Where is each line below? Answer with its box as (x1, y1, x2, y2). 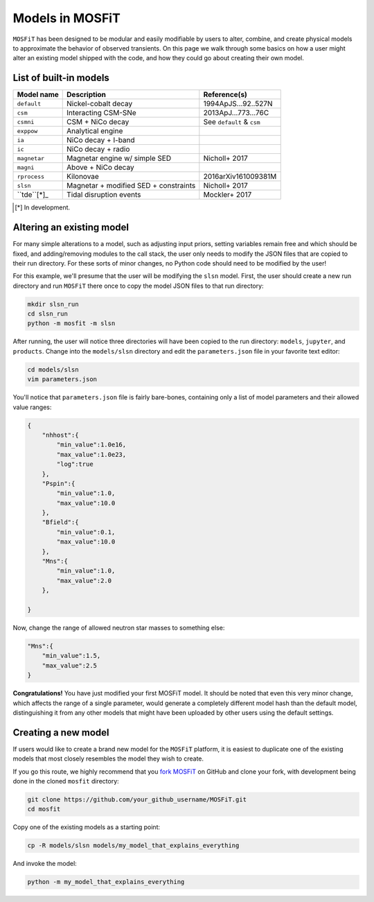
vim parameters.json (27, 375, 97, 383)
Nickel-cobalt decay (66, 99, 133, 109)
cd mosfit (27, 805, 61, 813)
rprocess (17, 173, 45, 180)
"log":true (56, 460, 93, 468)
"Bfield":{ (42, 519, 79, 526)
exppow (17, 127, 38, 135)
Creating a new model (12, 727, 109, 738)
